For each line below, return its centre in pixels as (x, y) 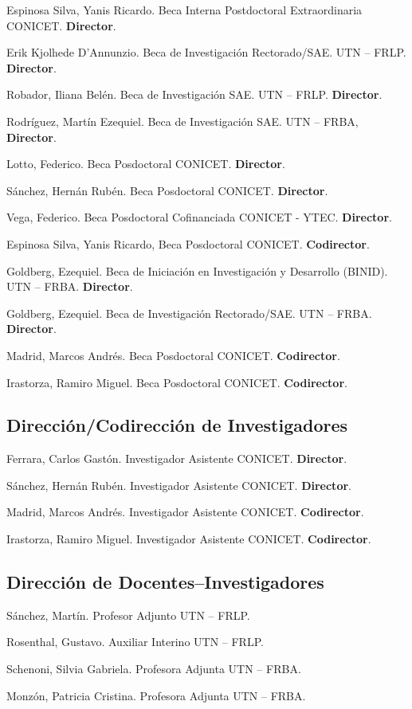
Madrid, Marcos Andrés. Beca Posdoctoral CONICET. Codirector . (173, 355)
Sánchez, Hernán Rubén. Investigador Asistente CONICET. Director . (179, 485)
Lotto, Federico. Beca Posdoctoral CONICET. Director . (146, 164)
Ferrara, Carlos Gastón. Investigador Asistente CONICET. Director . (177, 458)
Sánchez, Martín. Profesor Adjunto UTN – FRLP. (128, 615)
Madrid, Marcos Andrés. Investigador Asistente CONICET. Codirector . (185, 512)
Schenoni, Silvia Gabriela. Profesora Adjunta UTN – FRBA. (154, 669)
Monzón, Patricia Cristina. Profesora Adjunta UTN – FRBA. (156, 695)
